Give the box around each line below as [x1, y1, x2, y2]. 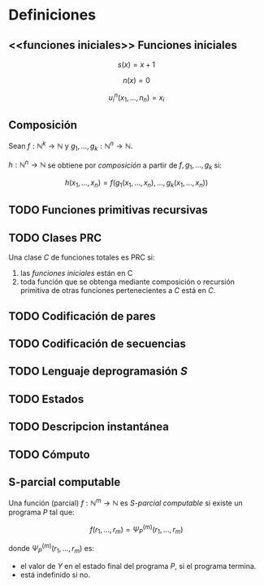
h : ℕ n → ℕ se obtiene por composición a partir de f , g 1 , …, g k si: [8, 159, 222, 172]
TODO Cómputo [8, 448, 91, 461]
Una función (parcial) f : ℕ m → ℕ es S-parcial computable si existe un [8, 496, 244, 508]
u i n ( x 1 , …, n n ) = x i [108, 91, 165, 104]
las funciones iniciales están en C [19, 269, 133, 278]
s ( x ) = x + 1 [117, 59, 156, 69]
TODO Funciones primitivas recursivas [8, 203, 209, 217]
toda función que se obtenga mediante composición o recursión [19, 277, 236, 286]
